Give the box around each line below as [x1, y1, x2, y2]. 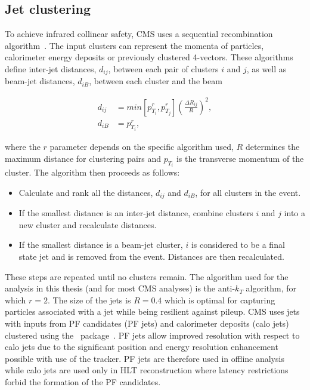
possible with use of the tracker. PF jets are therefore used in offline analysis [5, 352, 284, 364]
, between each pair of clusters [108, 62, 219, 75]
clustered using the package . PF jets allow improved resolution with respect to [5, 328, 300, 341]
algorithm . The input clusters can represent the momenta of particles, [5, 39, 264, 51]
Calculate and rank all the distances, [18, 186, 153, 198]
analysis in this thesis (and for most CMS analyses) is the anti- [5, 282, 235, 294]
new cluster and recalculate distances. [18, 218, 157, 231]
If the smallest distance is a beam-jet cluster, [18, 238, 183, 251]
